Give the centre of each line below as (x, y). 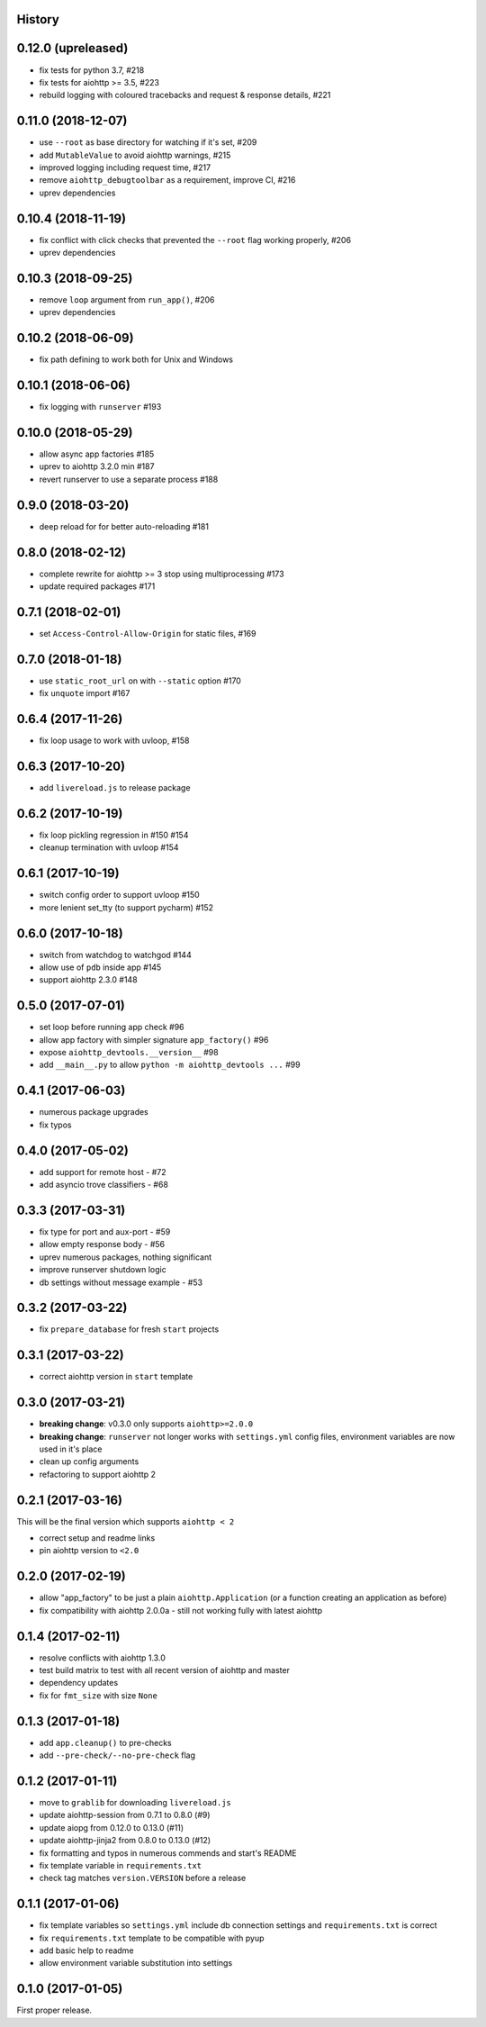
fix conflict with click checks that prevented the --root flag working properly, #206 (195, 240)
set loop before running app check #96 (112, 1027)
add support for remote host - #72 (103, 1172)
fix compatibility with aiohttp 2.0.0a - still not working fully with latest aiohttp (181, 1610)
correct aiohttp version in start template (116, 1377)
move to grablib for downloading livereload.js (135, 1803)
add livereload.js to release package (115, 788)
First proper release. (54, 2010)
